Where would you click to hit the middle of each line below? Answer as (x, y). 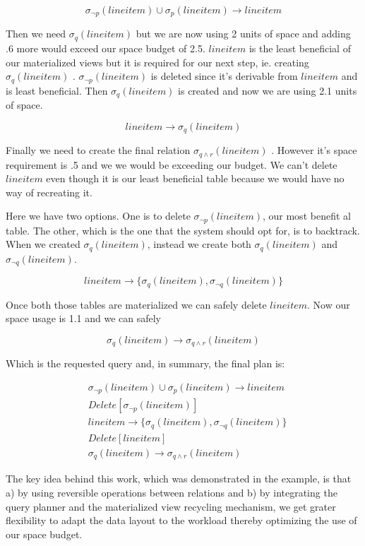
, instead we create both (199, 244)
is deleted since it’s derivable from (224, 76)
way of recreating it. (49, 192)
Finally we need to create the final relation (98, 150)
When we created (43, 244)
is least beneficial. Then (57, 90)
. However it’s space (314, 150)
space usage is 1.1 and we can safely (83, 318)
